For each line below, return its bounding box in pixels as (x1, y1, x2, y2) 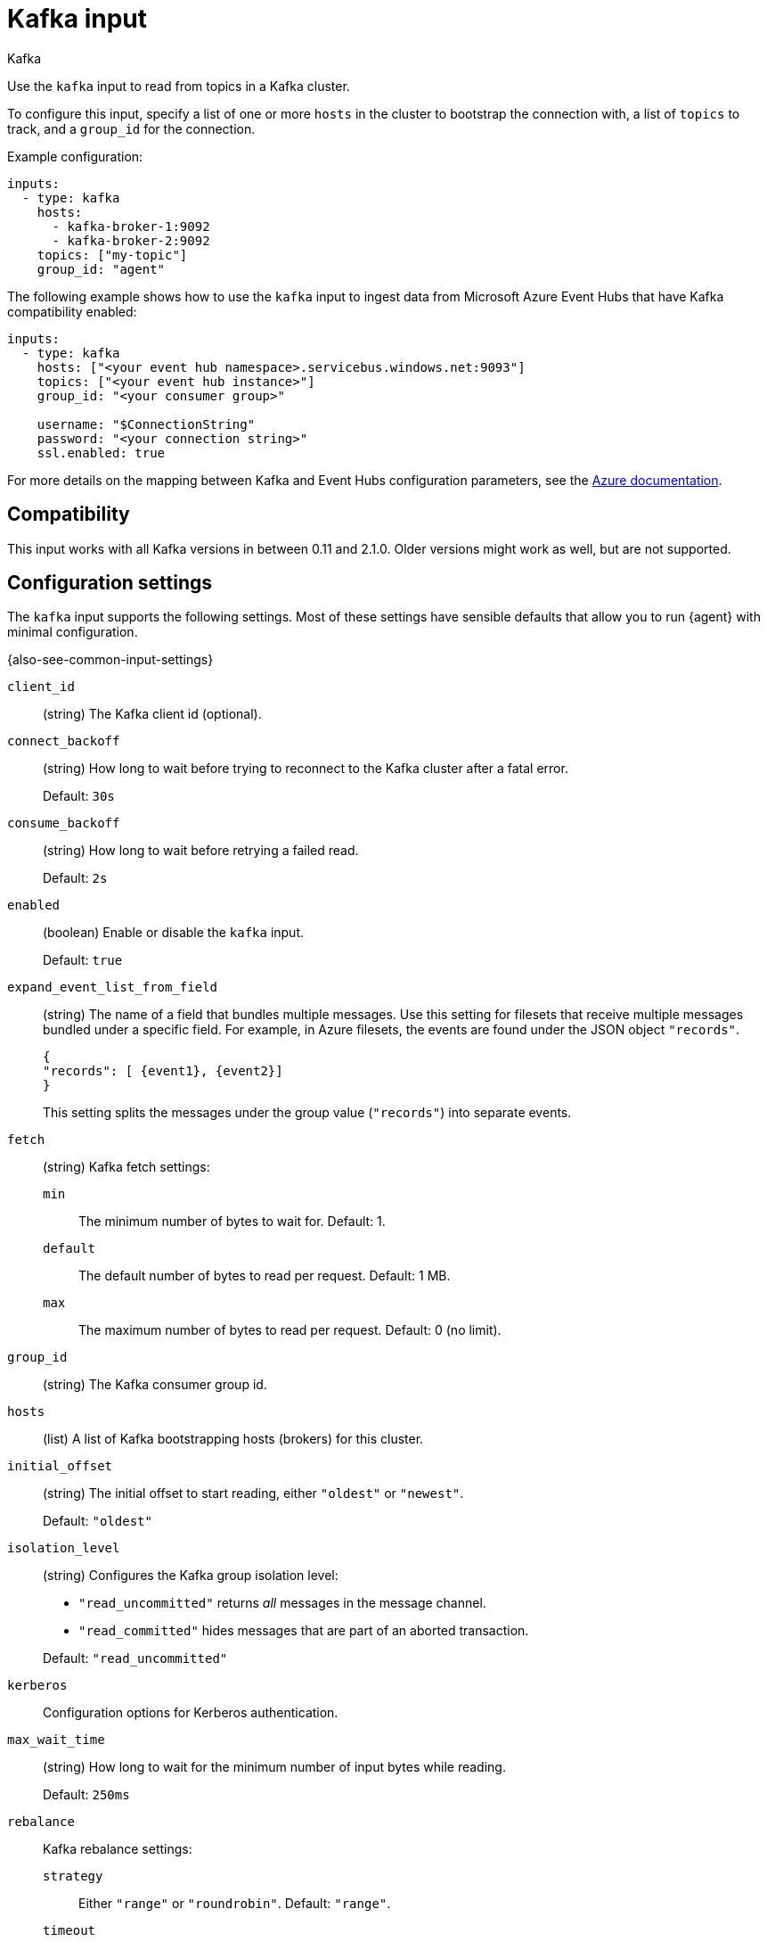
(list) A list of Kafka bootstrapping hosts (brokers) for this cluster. (43, 1431, 424, 1447)
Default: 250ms (43, 1787, 130, 1803)
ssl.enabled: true (37, 445, 166, 460)
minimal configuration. (7, 624, 138, 640)
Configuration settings (7, 572, 213, 595)
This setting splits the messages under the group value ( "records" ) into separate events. (43, 1105, 572, 1121)
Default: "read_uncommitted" (43, 1650, 228, 1666)
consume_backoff (7, 816, 120, 831)
